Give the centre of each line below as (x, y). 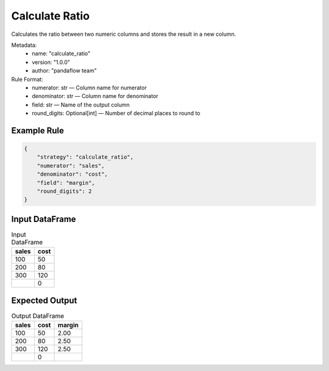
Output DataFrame (38, 316)
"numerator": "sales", (71, 165)
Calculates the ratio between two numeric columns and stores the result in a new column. (124, 34)
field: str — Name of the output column (81, 105)
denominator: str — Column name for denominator (95, 96)
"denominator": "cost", (72, 174)
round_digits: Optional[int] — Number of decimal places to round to (116, 113)
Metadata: (24, 45)
